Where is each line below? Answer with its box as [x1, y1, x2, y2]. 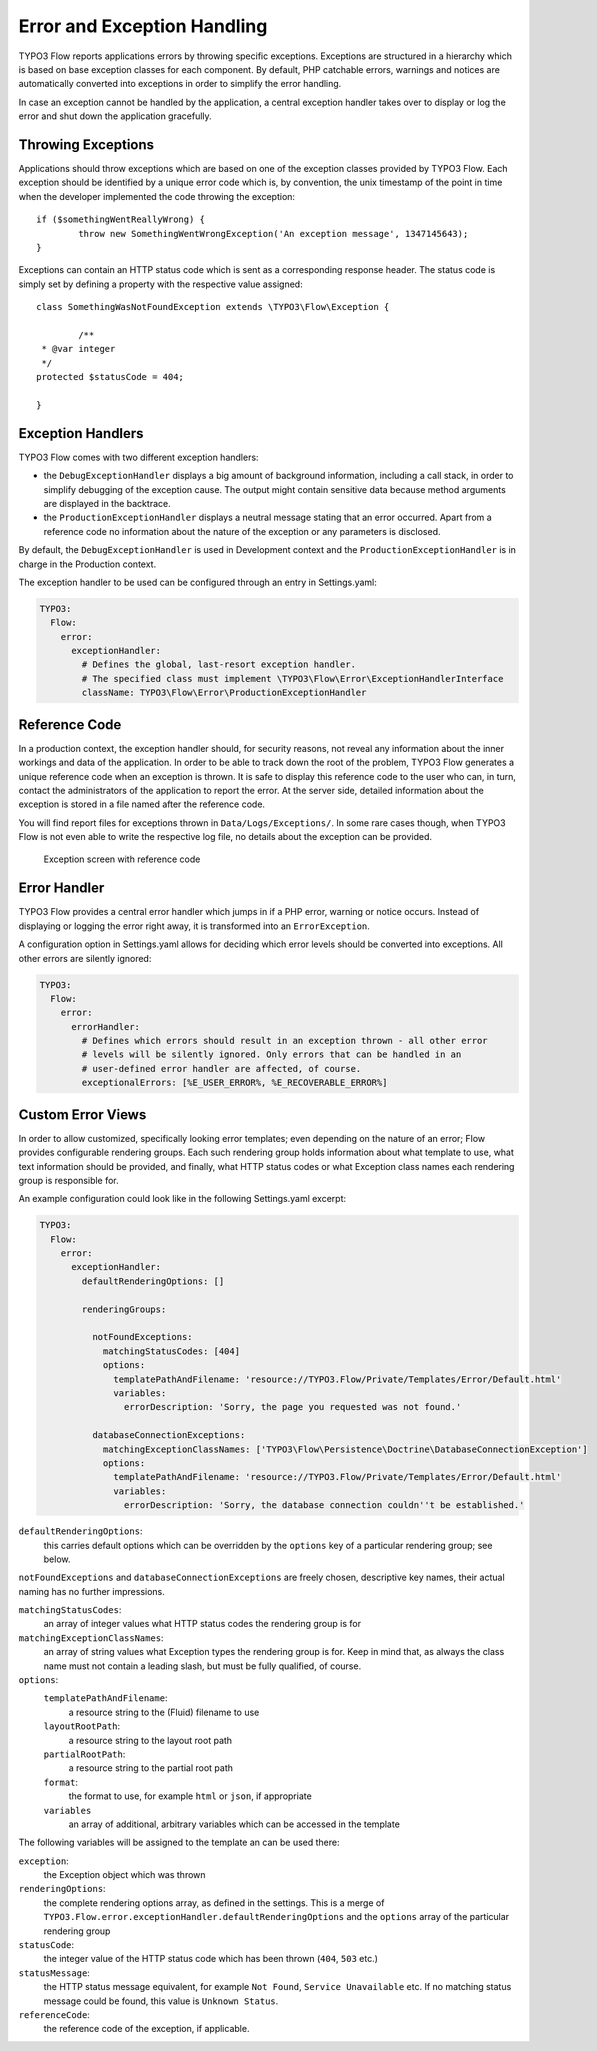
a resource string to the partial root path [68, 1762, 234, 1774]
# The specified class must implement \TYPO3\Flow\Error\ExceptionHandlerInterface [81, 673, 504, 684]
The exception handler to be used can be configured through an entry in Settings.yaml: [18, 576, 377, 588]
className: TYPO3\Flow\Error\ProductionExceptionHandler [81, 687, 367, 699]
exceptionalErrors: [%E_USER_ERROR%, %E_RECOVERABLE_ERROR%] [81, 1077, 388, 1089]
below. [43, 1553, 71, 1565]
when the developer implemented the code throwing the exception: [18, 190, 295, 202]
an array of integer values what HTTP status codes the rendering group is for [43, 1618, 362, 1630]
